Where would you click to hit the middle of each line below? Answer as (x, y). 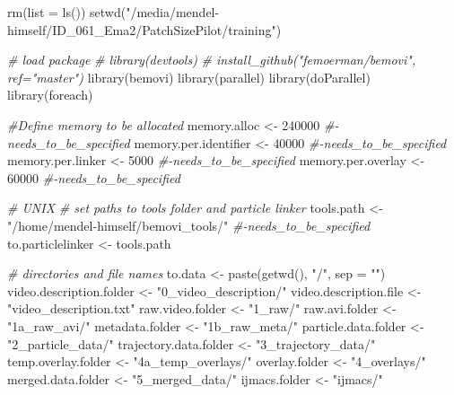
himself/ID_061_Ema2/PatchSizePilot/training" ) (144, 29)
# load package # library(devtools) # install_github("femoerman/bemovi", (212, 60)
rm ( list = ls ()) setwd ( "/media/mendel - (113, 12)
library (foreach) (50, 95)
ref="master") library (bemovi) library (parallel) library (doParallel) (189, 77)
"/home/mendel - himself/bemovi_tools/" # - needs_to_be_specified (189, 225)
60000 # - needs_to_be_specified (94, 177)
